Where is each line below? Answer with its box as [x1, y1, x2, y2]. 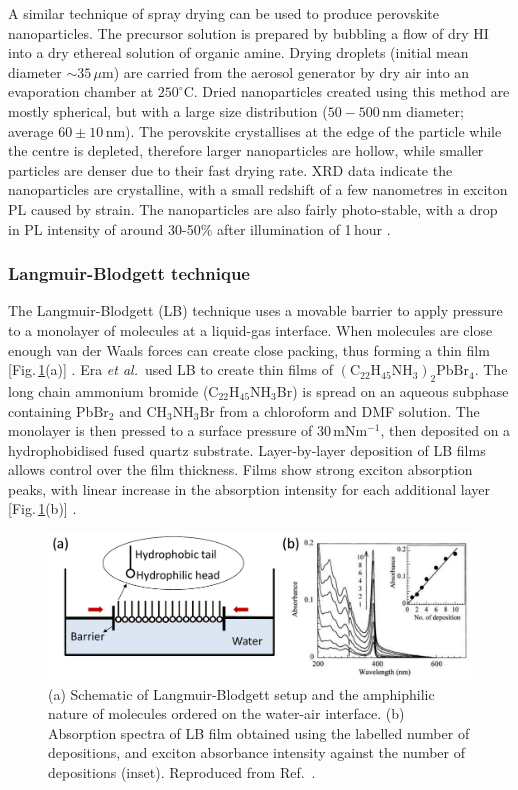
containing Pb [8, 400, 94, 421]
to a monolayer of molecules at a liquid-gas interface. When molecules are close [8, 319, 493, 340]
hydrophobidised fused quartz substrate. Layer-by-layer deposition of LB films [8, 439, 486, 460]
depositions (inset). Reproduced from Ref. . [48, 762, 316, 783]
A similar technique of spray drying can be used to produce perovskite [8, 3, 440, 23]
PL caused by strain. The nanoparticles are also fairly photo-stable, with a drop [8, 198, 498, 219]
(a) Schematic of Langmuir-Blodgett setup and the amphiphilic [48, 683, 435, 704]
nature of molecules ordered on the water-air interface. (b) [48, 703, 405, 724]
